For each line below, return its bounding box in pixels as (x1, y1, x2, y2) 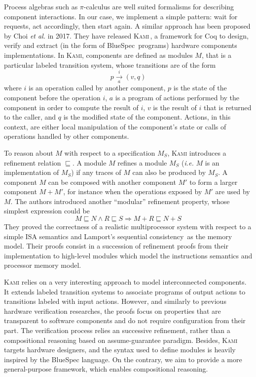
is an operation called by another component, (28, 83, 166, 93)
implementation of (4, 167, 59, 177)
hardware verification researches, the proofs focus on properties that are (4, 305, 221, 316)
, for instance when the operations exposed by (63, 186, 202, 197)
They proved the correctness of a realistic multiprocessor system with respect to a (4, 221, 252, 232)
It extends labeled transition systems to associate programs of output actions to (4, 286, 246, 296)
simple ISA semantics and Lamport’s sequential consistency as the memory (4, 231, 232, 241)
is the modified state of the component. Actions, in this (63, 112, 231, 122)
